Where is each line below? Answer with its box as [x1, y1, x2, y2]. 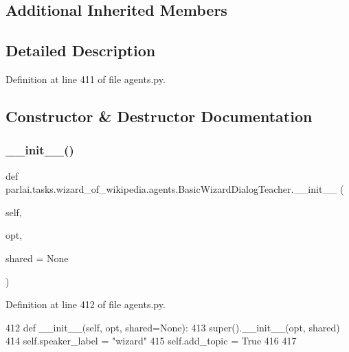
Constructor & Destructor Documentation [5, 105, 313, 126]
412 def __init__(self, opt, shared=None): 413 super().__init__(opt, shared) [5, 320, 340, 334]
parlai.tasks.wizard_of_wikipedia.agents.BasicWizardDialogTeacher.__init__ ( [5, 182, 344, 196]
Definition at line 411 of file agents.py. [5, 71, 166, 86]
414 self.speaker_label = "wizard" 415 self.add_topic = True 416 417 [5, 333, 297, 348]
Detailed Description [5, 40, 156, 61]
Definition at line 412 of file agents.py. [5, 297, 166, 312]
